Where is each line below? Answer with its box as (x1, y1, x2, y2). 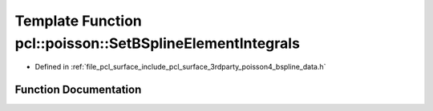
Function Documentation (14, 83, 142, 97)
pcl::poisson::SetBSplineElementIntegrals (14, 34, 301, 52)
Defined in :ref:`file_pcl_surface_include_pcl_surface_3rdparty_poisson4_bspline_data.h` (34, 62, 326, 72)
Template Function (14, 12, 142, 30)
